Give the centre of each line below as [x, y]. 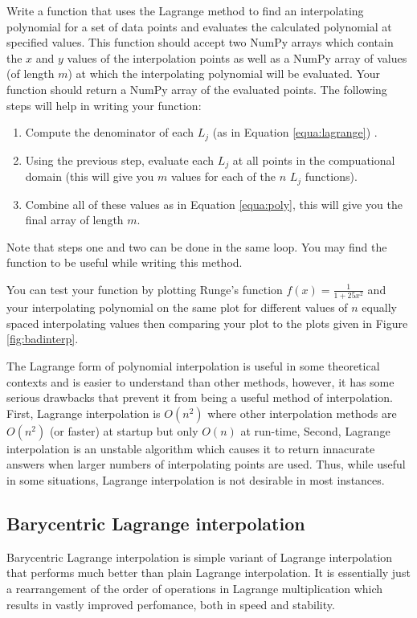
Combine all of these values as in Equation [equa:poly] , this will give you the [214, 204]
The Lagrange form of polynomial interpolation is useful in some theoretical [193, 365]
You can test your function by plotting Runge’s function [145, 289]
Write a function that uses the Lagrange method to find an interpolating [185, 10]
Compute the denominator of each [110, 132]
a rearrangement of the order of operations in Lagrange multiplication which [195, 588]
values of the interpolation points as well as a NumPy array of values [237, 57]
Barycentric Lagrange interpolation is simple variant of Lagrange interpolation [200, 557]
